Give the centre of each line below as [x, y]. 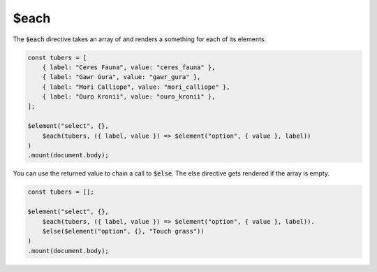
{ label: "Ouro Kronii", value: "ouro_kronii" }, [129, 97]
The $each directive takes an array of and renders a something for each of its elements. [140, 39]
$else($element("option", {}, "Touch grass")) [124, 231]
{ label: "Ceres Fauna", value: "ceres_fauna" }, [129, 67]
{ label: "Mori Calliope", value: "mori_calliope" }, [136, 87]
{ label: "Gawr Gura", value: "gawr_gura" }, [121, 77]
